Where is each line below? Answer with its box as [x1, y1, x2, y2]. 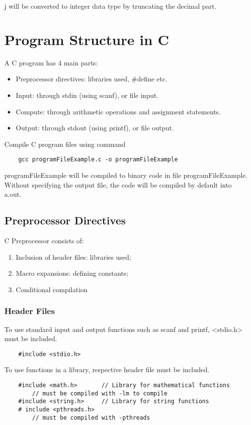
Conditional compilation [16, 284, 88, 294]
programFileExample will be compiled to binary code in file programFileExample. [4, 170, 248, 180]
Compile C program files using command [4, 139, 125, 149]
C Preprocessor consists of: [4, 235, 84, 245]
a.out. [4, 189, 22, 199]
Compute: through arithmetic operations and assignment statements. [16, 106, 221, 116]
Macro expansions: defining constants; [16, 268, 128, 278]
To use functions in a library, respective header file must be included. [4, 364, 210, 375]
